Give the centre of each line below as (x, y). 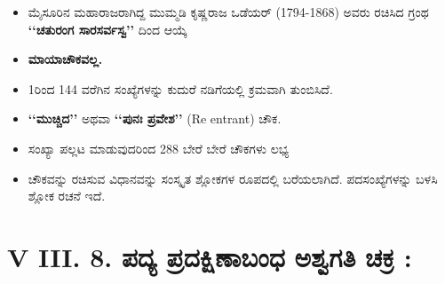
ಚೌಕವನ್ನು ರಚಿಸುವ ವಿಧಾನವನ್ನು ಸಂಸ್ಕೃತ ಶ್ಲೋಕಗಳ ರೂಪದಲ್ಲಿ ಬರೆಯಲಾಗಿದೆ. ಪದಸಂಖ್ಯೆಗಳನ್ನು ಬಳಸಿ (233, 178)
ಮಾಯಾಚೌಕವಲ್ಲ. (65, 59)
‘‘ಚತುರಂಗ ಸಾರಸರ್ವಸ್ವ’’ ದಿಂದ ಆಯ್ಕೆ (107, 29)
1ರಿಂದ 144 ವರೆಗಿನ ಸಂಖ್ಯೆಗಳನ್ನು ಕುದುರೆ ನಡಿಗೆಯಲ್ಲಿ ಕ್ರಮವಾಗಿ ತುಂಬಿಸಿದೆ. (180, 88)
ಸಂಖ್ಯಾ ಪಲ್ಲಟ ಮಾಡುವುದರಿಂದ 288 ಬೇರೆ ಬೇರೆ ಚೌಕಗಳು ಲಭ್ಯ (159, 148)
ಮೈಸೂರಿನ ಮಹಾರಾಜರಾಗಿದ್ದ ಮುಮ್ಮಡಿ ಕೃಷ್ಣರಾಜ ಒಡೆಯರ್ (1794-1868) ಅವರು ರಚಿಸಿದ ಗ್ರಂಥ (228, 12)
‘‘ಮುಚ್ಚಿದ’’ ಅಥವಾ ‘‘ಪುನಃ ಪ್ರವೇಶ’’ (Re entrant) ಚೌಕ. (155, 118)
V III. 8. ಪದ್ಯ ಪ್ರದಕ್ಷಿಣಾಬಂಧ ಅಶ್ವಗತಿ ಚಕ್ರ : (210, 256)
